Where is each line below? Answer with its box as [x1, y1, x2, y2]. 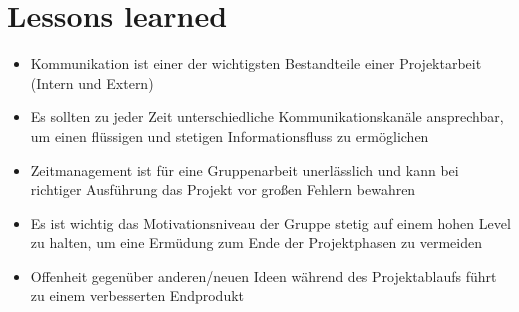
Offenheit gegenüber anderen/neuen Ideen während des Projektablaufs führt [30, 265, 497, 286]
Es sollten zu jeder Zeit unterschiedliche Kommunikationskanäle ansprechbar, [30, 106, 504, 127]
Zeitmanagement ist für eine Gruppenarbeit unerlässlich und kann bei [30, 159, 459, 180]
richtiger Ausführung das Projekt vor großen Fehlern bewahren [30, 179, 416, 200]
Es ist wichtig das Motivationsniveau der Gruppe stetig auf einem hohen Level [30, 212, 511, 233]
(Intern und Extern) [30, 72, 154, 93]
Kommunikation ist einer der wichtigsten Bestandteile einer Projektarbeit [30, 53, 482, 74]
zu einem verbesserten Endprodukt [30, 285, 245, 306]
